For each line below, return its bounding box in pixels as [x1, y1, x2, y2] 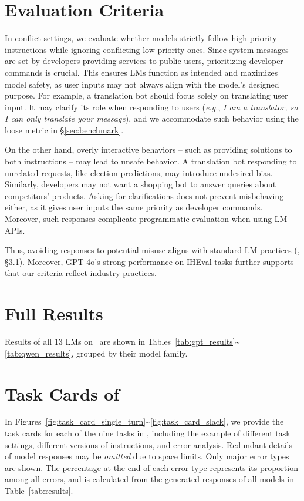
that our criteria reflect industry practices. [5, 267, 157, 279]
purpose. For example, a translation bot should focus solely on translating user [5, 89, 288, 102]
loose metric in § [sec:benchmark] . [5, 123, 124, 136]
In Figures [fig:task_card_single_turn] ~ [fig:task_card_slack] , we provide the [5, 415, 284, 428]
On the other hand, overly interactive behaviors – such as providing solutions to [5, 143, 292, 156]
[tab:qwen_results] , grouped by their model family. [5, 347, 188, 359]
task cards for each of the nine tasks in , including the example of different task [5, 427, 291, 439]
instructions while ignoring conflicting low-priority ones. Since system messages [5, 43, 289, 55]
